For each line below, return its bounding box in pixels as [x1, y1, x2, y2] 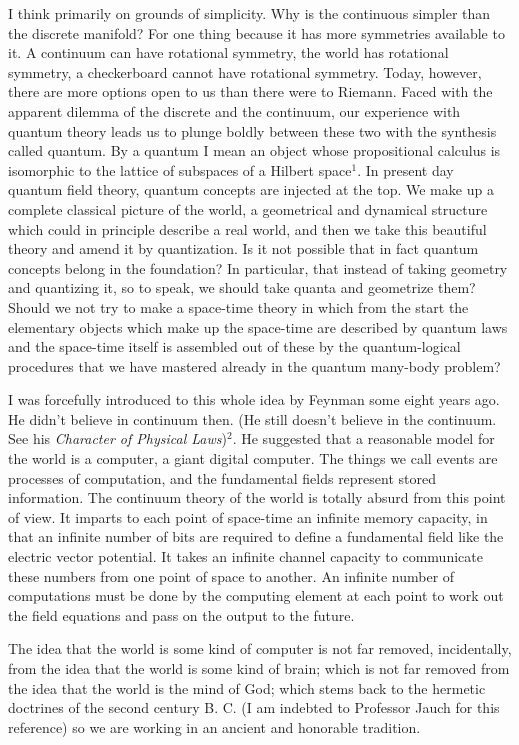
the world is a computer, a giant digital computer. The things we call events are [8, 448, 498, 469]
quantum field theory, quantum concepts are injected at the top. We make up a [8, 179, 494, 200]
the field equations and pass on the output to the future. [8, 604, 355, 625]
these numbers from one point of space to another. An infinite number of [8, 565, 455, 586]
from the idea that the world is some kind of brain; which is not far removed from [8, 658, 510, 678]
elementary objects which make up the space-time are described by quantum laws [8, 316, 508, 337]
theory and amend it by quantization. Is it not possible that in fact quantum [8, 238, 479, 259]
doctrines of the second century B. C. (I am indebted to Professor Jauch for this [8, 697, 500, 718]
